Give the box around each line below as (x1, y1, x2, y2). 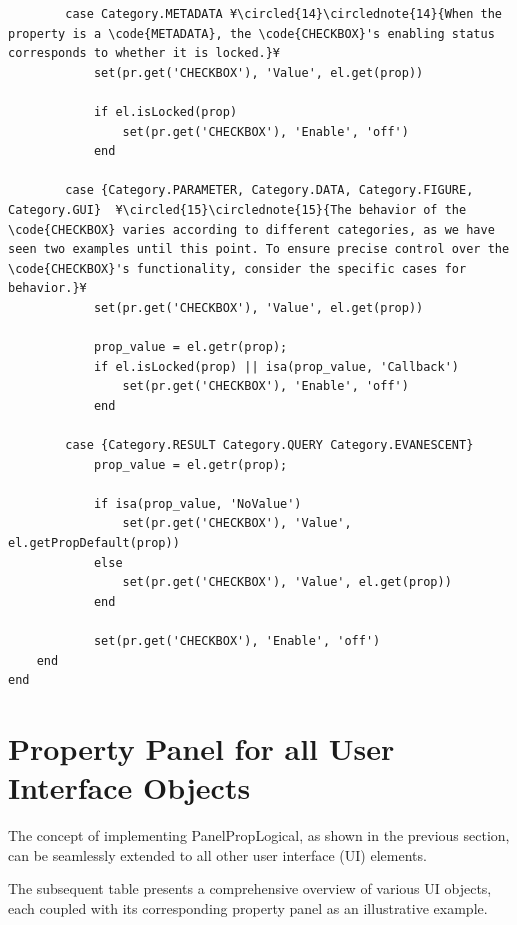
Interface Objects (8, 767, 251, 808)
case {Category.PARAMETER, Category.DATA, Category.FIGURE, (65, 183, 474, 198)
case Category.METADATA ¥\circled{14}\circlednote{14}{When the (65, 7, 502, 21)
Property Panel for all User (8, 727, 395, 768)
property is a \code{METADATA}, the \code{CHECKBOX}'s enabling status (8, 26, 495, 41)
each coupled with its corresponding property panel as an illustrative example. (8, 897, 488, 918)
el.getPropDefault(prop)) (8, 536, 180, 551)
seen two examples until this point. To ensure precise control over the (8, 242, 510, 257)
